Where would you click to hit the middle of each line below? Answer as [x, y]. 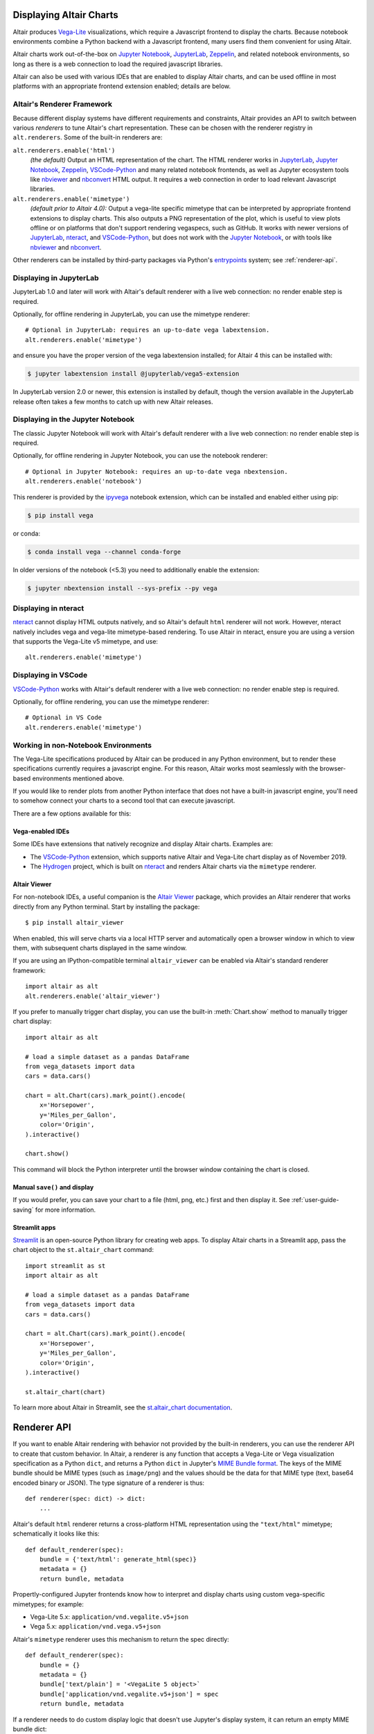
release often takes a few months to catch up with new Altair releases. [113, 402]
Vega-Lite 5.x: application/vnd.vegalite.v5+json [109, 1617]
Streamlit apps [34, 1227]
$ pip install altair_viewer [74, 923]
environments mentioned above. [78, 778]
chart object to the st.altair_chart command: [83, 1250]
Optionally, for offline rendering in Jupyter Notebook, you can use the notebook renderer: [140, 456]
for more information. [65, 1210]
